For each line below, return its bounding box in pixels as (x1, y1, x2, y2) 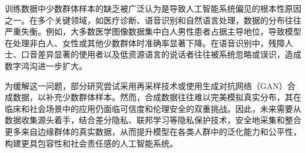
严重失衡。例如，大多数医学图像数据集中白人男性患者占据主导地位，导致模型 (5, 25, 301, 38)
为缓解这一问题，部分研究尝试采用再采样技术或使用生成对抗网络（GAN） (5, 79, 287, 91)
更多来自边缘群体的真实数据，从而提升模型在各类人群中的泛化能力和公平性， (5, 125, 301, 137)
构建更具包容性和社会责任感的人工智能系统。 (5, 137, 178, 149)
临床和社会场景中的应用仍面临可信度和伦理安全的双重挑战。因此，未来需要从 (5, 102, 301, 114)
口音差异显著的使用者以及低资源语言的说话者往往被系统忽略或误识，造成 (21, 48, 301, 60)
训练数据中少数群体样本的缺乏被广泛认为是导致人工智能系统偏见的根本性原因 (5, 2, 301, 14)
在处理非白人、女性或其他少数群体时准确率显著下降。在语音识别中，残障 (5, 36, 285, 49)
